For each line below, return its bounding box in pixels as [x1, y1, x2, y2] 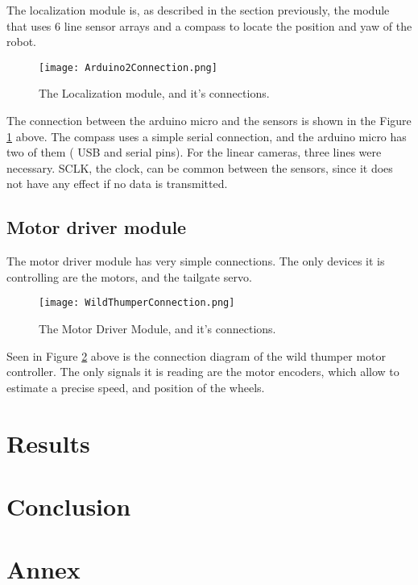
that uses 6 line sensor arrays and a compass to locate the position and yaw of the [6, 17, 412, 34]
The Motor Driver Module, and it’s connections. [39, 320, 276, 337]
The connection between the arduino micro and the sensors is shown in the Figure [6, 112, 412, 129]
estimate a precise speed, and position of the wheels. [6, 378, 265, 395]
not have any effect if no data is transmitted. [6, 175, 228, 192]
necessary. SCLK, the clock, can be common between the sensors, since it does [6, 159, 393, 176]
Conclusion [6, 489, 131, 522]
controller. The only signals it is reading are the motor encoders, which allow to [6, 363, 399, 380]
